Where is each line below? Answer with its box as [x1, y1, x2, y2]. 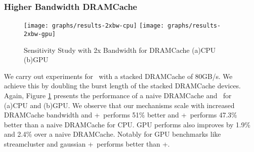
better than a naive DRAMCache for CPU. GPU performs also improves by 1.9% [4, 119, 251, 129]
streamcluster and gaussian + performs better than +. [4, 138, 170, 149]
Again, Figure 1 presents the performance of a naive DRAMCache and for [4, 90, 232, 100]
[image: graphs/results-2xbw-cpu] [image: [24, 22, 164, 30]
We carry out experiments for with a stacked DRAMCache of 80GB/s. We [4, 71, 233, 81]
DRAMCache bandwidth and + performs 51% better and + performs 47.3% [4, 110, 237, 120]
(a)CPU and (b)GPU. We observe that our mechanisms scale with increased [4, 100, 235, 110]
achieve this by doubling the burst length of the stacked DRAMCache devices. [4, 80, 241, 91]
